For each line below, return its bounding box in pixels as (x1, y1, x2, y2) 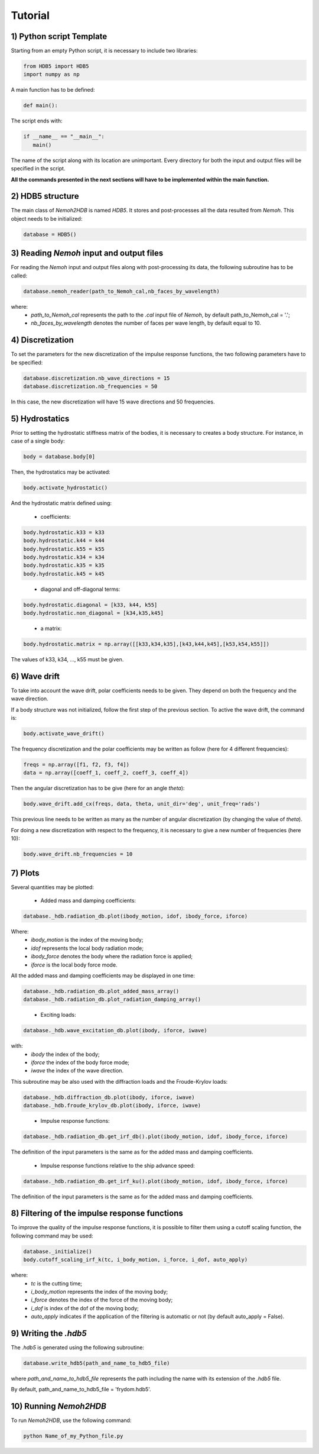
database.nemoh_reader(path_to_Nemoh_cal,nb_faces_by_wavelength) (23, 287, 220, 295)
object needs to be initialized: (11, 215, 83, 222)
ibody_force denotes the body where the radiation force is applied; (31, 953, 193, 960)
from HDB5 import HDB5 (23, 63, 89, 70)
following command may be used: (11, 1232, 94, 1239)
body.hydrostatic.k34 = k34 (23, 554, 105, 560)
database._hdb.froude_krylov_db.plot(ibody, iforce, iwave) (23, 1102, 201, 1109)
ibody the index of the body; (31, 1051, 100, 1058)
